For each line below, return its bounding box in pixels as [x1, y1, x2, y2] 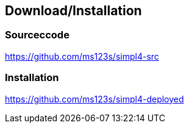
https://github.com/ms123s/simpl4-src [5, 51, 159, 62]
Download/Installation [5, 3, 142, 18]
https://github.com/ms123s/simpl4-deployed [5, 93, 184, 104]
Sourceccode [5, 29, 70, 41]
